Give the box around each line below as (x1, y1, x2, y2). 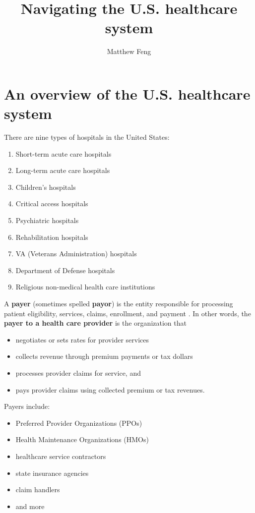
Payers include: (4, 401, 50, 411)
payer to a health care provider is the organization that (4, 318, 187, 328)
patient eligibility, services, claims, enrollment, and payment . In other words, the (4, 308, 251, 318)
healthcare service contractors (15, 451, 106, 461)
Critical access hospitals (15, 198, 88, 209)
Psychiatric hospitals (15, 215, 79, 225)
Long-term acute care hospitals (15, 165, 110, 175)
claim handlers (15, 484, 60, 495)
